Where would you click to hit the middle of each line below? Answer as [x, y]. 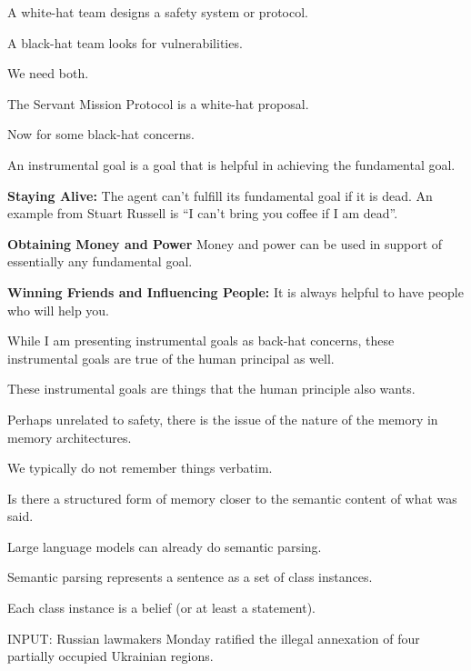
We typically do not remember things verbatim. [140, 468]
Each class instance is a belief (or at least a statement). [161, 608]
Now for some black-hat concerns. [101, 134]
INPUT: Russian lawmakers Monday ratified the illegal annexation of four [214, 638]
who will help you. [59, 310]
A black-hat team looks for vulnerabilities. [125, 42]
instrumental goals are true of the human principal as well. [171, 358]
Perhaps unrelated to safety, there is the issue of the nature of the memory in [223, 419]
